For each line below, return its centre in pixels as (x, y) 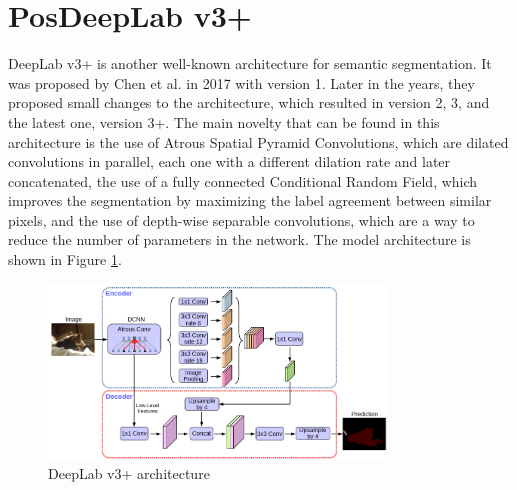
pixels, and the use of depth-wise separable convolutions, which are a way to (241, 219)
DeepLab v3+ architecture (129, 473)
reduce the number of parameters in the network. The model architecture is (239, 239)
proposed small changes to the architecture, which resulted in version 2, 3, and (249, 102)
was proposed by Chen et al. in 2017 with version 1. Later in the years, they (241, 82)
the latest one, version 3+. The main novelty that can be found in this (224, 121)
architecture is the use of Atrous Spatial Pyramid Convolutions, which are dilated (258, 141)
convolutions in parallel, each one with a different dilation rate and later (229, 161)
